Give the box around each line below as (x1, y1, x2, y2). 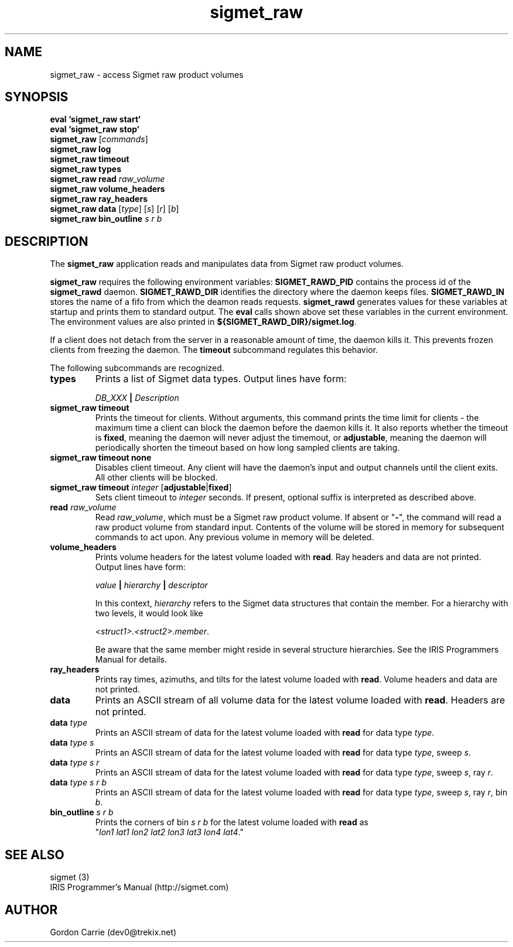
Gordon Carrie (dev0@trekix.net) (50, 927, 177, 937)
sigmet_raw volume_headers (50, 184, 165, 194)
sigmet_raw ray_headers (50, 194, 148, 204)
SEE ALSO (5, 847, 64, 862)
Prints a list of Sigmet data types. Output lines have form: (95, 373, 347, 385)
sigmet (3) (50, 872, 90, 883)
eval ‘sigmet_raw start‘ (50, 114, 141, 125)
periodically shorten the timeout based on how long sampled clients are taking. (95, 442, 400, 453)
